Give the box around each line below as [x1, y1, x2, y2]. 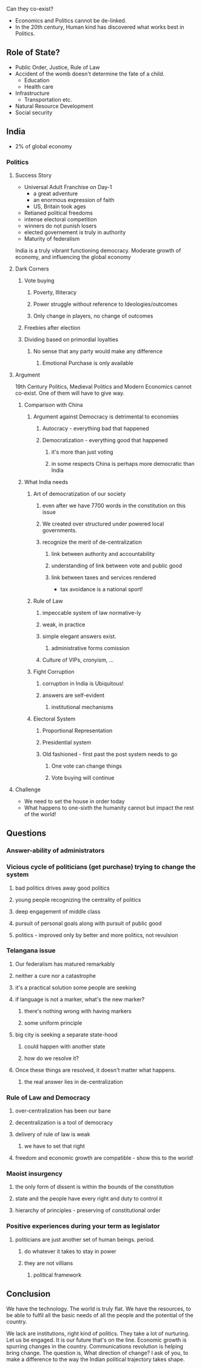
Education [24, 76, 50, 84]
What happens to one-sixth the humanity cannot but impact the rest [24, 804, 194, 811]
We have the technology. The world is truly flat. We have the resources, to [6, 1305, 191, 1312]
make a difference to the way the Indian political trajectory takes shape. [6, 1356, 185, 1363]
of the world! [24, 810, 56, 817]
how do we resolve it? [24, 1055, 79, 1062]
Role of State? [6, 47, 61, 58]
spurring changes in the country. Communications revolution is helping [6, 1342, 184, 1350]
